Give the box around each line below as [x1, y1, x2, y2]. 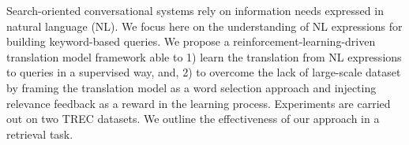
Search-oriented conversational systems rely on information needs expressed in [6, 2, 384, 18]
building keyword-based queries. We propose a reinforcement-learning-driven [6, 33, 376, 50]
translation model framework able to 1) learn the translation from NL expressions [6, 48, 402, 65]
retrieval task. [6, 125, 73, 142]
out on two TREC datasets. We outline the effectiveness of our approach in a [6, 110, 380, 127]
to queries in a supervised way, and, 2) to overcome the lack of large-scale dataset [6, 64, 401, 80]
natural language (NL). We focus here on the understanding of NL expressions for [6, 17, 403, 34]
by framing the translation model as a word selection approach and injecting [6, 79, 377, 95]
